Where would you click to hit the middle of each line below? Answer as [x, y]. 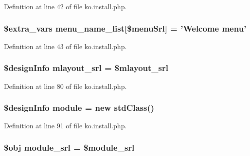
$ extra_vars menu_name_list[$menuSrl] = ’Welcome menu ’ [125, 28]
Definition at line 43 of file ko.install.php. [65, 46]
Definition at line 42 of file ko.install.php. [65, 6]
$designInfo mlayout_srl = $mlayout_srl [86, 68]
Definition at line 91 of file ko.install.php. [65, 126]
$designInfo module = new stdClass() [79, 108]
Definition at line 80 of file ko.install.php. [65, 86]
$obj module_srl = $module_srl [69, 147]
